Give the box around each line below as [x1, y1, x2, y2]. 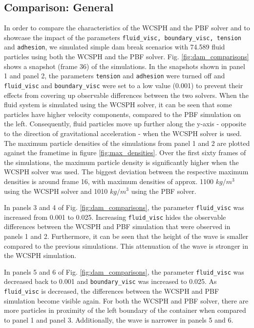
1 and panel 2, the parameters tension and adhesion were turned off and [4, 70, 225, 81]
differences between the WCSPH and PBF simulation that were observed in [4, 221, 231, 232]
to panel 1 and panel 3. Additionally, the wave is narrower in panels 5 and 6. [4, 314, 233, 325]
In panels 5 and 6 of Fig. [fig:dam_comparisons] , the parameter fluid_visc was [4, 266, 244, 277]
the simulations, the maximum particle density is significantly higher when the [4, 157, 239, 167]
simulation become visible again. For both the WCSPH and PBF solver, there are [4, 295, 249, 305]
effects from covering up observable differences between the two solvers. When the [4, 90, 249, 100]
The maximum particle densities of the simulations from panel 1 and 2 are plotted [4, 138, 250, 148]
